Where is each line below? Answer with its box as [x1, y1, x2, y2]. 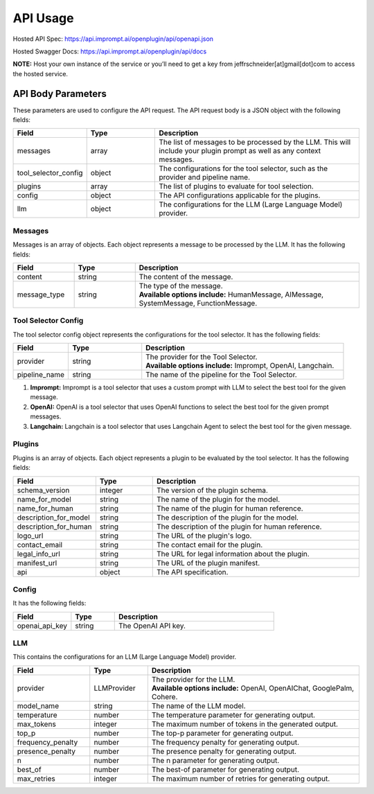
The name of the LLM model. [151, 700, 246, 710]
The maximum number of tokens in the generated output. [151, 719, 339, 729]
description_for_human [17, 522, 93, 531]
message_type [17, 290, 65, 299]
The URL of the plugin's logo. [156, 531, 252, 540]
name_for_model [17, 494, 72, 504]
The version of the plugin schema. [156, 485, 268, 495]
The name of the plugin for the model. [156, 494, 280, 504]
